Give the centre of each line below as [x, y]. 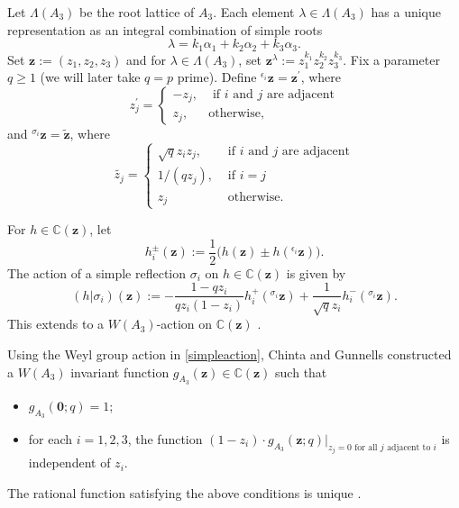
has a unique [406, 12]
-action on [184, 324]
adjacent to [409, 447]
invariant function [120, 372]
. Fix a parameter [391, 59]
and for [147, 59]
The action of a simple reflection [97, 272]
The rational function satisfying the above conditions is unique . [184, 492]
